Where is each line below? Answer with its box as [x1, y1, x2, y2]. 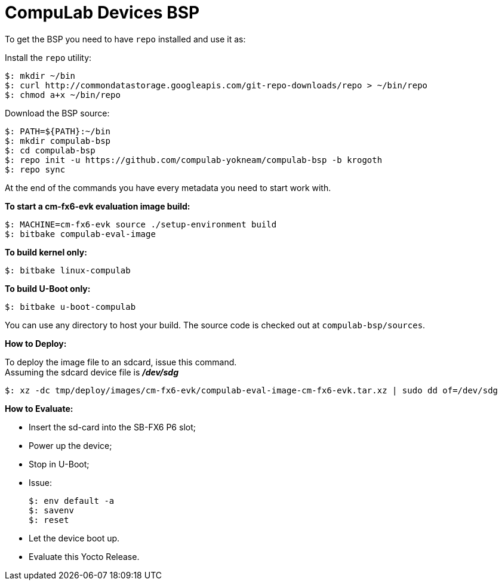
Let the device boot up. [29, 532, 120, 543]
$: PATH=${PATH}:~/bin [5, 126, 111, 136]
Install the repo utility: [5, 52, 92, 63]
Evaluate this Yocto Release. [29, 551, 140, 562]
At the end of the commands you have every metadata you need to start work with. [5, 182, 331, 193]
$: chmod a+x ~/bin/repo [5, 90, 121, 100]
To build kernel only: [5, 247, 87, 257]
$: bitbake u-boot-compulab [5, 301, 136, 312]
